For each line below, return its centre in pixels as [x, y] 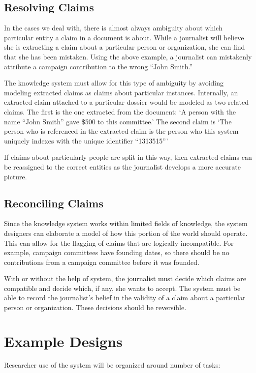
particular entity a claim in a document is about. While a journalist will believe [124, 37]
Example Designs [63, 341]
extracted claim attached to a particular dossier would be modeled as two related [126, 102]
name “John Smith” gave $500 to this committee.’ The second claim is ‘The [118, 121]
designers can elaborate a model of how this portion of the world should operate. [126, 233]
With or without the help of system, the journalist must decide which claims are [125, 278]
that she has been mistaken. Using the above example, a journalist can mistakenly [128, 56]
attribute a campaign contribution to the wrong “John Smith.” [98, 66]
